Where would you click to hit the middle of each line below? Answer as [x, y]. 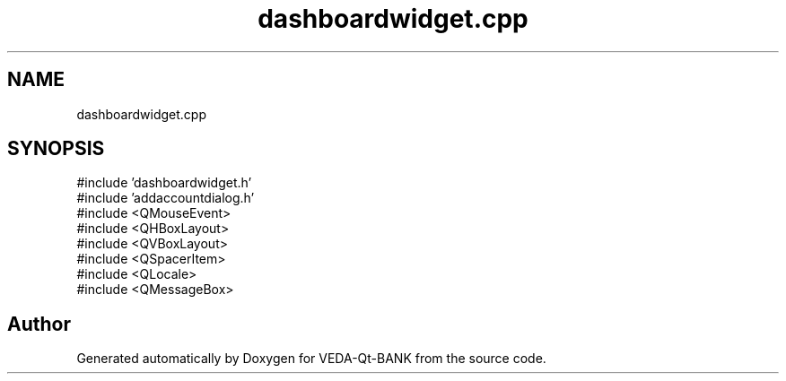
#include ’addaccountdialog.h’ [166, 198]
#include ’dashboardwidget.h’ [164, 183]
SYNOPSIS [56, 149]
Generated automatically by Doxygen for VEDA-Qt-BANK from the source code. [311, 359]
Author [39, 324]
